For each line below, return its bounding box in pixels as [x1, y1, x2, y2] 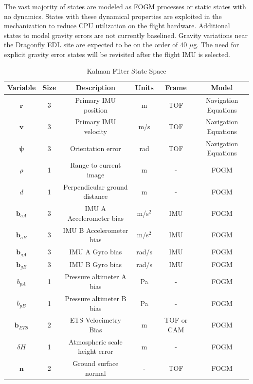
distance [83, 191, 108, 201]
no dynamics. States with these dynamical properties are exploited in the [4, 11, 222, 21]
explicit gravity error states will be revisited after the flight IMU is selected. [4, 49, 230, 59]
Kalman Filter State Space [87, 65, 166, 76]
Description [75, 82, 115, 93]
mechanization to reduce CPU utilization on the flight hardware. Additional [4, 20, 230, 31]
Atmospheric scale [69, 336, 123, 346]
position [83, 104, 108, 115]
